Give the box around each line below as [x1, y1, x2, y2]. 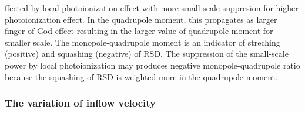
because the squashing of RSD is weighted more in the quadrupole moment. [5, 70, 277, 83]
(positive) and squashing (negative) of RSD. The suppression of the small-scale [5, 47, 289, 60]
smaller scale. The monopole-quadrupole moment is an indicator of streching [5, 36, 280, 48]
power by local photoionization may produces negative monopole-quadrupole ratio [5, 59, 300, 71]
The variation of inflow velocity [5, 95, 156, 110]
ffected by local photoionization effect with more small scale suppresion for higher [5, 2, 299, 13]
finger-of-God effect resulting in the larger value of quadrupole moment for [5, 25, 273, 37]
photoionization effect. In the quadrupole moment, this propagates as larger [5, 13, 277, 25]
